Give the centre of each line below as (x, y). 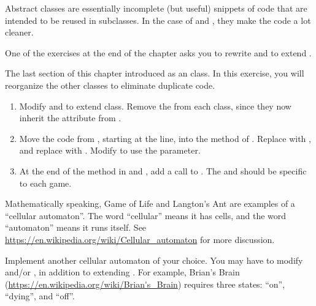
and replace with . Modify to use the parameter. (110, 150)
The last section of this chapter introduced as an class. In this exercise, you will (155, 73)
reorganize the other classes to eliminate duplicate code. (110, 85)
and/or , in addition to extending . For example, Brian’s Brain (122, 272)
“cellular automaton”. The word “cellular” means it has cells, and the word (146, 215)
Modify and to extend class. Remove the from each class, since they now (155, 106)
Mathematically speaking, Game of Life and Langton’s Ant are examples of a (150, 203)
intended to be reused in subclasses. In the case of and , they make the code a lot (158, 20)
